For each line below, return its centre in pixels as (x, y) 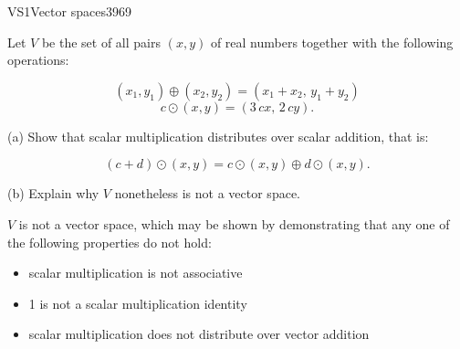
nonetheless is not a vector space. (207, 193)
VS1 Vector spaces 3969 (69, 11)
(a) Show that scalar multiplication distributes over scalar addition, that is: (218, 136)
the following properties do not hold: (110, 242)
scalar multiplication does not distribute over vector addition (199, 334)
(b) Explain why (53, 193)
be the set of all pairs (101, 42)
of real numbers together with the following (332, 42)
